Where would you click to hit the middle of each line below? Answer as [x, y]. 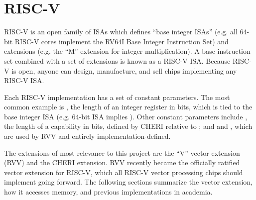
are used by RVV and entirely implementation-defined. [87, 136]
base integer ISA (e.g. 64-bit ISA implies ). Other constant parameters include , [126, 116]
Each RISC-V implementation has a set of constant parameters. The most [117, 97]
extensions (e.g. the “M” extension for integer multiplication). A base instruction [127, 51]
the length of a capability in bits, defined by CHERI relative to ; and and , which [128, 126]
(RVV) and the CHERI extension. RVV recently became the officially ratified [122, 162]
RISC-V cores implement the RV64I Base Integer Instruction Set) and [122, 41]
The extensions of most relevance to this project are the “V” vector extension [122, 152]
